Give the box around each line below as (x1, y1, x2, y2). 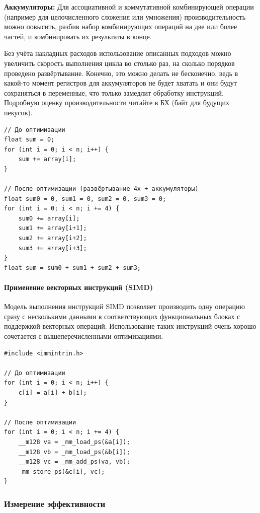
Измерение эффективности (4, 497, 106, 509)
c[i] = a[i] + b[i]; (18, 389, 87, 396)
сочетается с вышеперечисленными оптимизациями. (4, 331, 163, 341)
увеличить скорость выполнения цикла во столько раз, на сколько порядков (4, 57, 235, 68)
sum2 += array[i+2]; (18, 235, 87, 242)
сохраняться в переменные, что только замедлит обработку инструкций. (4, 87, 224, 98)
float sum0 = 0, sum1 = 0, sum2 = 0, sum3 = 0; (4, 195, 166, 202)
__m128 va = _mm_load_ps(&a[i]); (18, 438, 130, 446)
